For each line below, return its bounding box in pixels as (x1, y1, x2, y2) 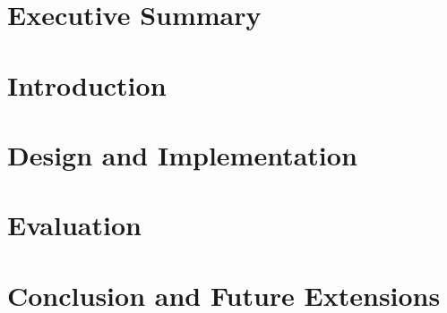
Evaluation (7, 207, 142, 243)
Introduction (7, 66, 167, 103)
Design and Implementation (7, 136, 357, 173)
